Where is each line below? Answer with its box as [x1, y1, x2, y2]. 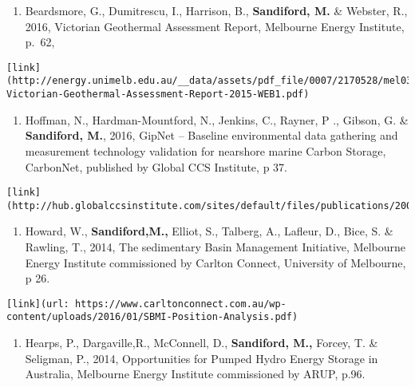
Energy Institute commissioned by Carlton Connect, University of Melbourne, [25, 254, 406, 271]
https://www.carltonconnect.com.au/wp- [74, 298, 287, 310]
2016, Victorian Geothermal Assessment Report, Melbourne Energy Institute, [25, 18, 405, 34]
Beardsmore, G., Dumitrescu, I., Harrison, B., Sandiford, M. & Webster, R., [25, 2, 408, 18]
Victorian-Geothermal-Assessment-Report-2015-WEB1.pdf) [6, 89, 310, 101]
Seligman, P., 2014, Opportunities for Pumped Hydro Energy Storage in [25, 349, 378, 366]
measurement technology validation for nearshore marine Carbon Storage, [25, 142, 386, 159]
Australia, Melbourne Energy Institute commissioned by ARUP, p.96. [25, 365, 366, 382]
